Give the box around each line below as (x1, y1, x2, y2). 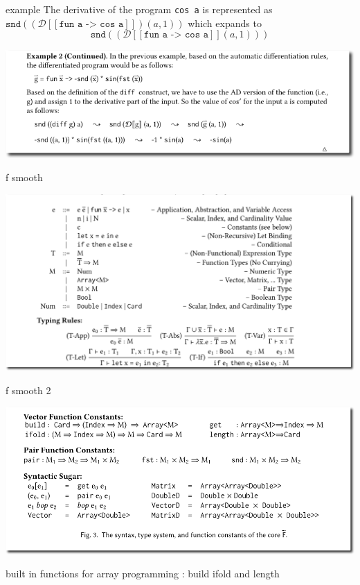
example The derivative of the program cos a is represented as (6, 2, 273, 16)
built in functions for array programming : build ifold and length (6, 566, 280, 581)
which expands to (188, 15, 262, 30)
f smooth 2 (6, 382, 51, 397)
